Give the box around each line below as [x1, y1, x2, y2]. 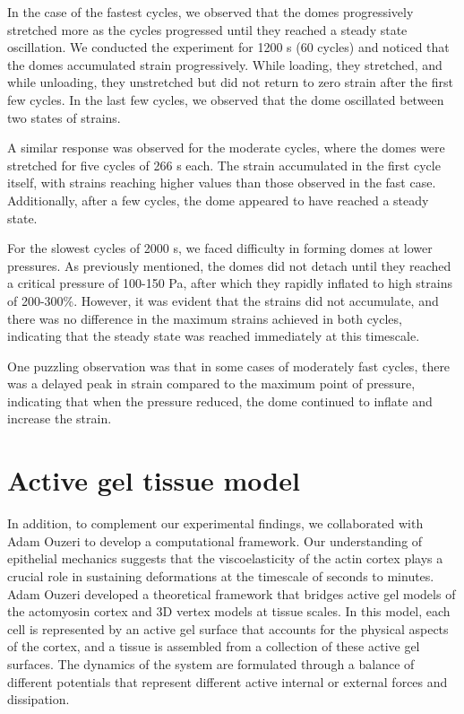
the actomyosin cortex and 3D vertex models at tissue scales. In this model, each [7, 602, 451, 621]
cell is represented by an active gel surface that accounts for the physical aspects [7, 619, 449, 638]
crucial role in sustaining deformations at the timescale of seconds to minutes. [7, 566, 434, 585]
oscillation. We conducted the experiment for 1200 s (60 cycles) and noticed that [7, 38, 450, 57]
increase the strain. [7, 409, 112, 428]
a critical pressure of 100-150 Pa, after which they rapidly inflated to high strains [7, 274, 452, 292]
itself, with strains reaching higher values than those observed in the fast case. [7, 173, 436, 192]
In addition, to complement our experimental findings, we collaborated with [7, 514, 424, 533]
